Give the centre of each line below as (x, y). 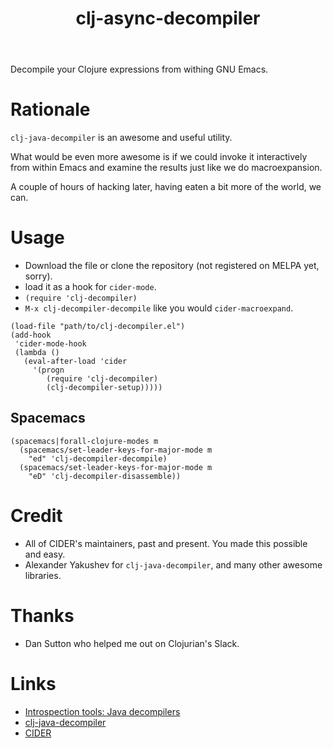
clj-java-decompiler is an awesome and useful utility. (121, 138)
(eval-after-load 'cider (75, 362)
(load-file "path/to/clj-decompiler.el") (98, 327)
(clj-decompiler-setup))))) (104, 388)
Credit (36, 516)
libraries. (43, 575)
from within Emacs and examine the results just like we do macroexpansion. (166, 168)
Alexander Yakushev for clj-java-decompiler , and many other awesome (173, 564)
